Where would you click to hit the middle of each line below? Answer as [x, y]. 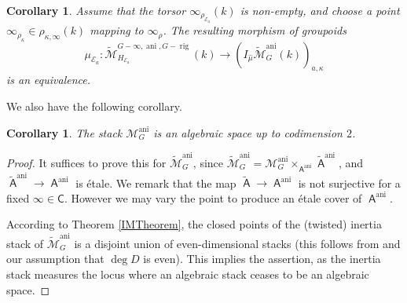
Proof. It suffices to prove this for [86, 162]
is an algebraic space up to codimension [248, 132]
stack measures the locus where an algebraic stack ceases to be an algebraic [188, 274]
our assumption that [55, 259]
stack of [25, 243]
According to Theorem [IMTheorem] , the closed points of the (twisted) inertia [194, 224]
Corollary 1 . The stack [64, 132]
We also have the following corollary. [94, 106]
